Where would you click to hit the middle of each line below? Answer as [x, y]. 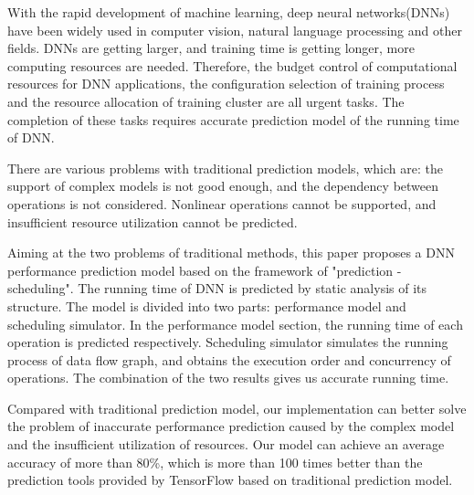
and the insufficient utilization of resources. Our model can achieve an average [226, 444]
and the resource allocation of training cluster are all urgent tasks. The [206, 101]
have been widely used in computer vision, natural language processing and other [235, 30]
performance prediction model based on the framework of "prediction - [205, 270]
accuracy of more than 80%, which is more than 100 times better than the [215, 462]
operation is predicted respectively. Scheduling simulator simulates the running [228, 342]
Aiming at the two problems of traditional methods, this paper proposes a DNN [231, 253]
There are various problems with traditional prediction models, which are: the [225, 168]
